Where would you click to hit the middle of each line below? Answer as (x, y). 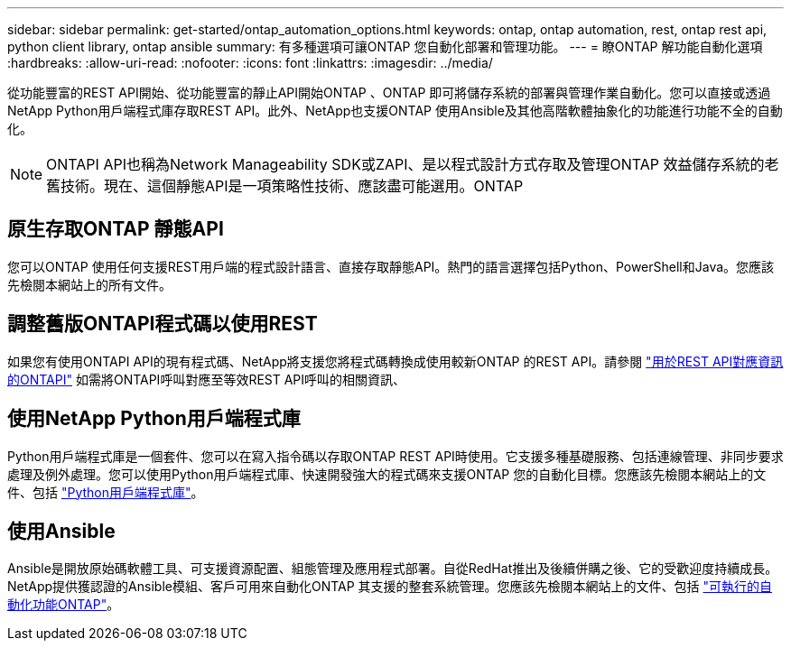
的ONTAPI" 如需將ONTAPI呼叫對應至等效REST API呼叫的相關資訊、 (207, 379)
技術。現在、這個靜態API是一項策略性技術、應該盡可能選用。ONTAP (292, 186)
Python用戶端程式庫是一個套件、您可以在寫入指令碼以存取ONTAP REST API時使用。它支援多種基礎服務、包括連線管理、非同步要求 (395, 456)
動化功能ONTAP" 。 (64, 605)
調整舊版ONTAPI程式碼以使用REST (163, 324)
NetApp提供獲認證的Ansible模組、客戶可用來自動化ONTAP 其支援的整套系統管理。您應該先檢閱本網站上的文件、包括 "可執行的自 (390, 587)
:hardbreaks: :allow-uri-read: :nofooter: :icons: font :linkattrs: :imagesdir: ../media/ (250, 63)
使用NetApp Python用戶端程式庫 (154, 419)
